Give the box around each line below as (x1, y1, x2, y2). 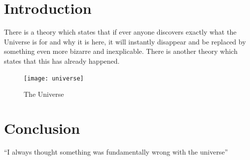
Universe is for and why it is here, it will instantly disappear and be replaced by (4, 36, 246, 46)
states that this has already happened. (4, 55, 120, 66)
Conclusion (4, 118, 80, 138)
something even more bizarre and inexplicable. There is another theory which (4, 46, 238, 56)
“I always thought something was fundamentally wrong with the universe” (4, 146, 228, 157)
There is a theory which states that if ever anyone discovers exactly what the (4, 27, 237, 37)
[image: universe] (24, 75, 84, 82)
